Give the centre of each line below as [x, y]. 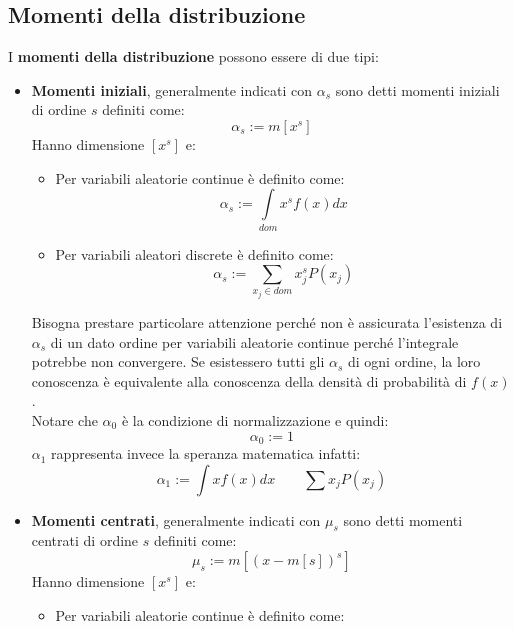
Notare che [64, 420]
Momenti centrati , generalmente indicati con [176, 519]
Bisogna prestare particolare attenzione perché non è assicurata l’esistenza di [267, 322]
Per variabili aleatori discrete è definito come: [194, 253]
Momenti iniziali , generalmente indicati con [172, 89]
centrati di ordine [85, 540]
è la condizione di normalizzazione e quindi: [255, 420]
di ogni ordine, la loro [414, 361]
